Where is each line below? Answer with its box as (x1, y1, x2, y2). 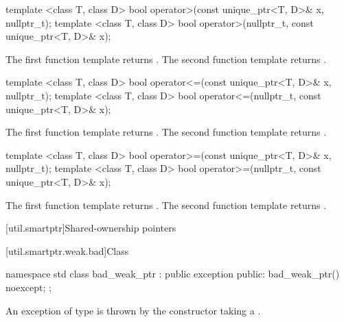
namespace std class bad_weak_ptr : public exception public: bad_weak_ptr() (5, 267, 340, 281)
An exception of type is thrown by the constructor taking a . (5, 303, 261, 317)
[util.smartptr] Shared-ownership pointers (5, 221, 176, 235)
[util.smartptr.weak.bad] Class (5, 243, 129, 258)
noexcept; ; (5, 280, 51, 294)
